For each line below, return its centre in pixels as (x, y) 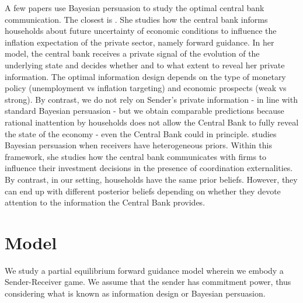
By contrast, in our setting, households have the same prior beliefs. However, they (151, 179)
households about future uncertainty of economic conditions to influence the (141, 31)
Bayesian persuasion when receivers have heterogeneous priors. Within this (138, 145)
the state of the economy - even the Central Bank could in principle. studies (141, 133)
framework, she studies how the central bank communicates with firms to (136, 156)
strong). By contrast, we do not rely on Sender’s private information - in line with (151, 99)
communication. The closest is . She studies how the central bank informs (136, 19)
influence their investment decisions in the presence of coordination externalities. (149, 168)
